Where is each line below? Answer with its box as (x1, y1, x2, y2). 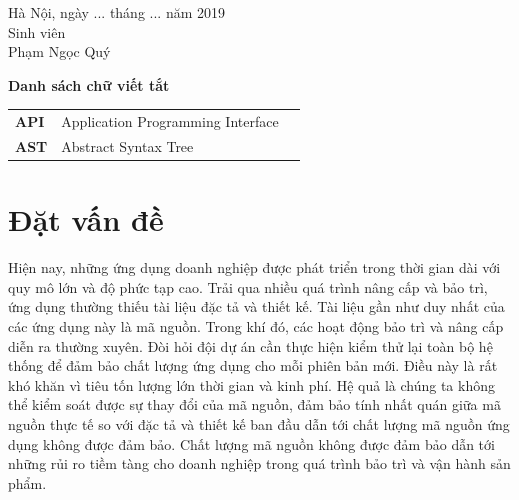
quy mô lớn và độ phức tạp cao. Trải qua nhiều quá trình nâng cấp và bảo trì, (8, 276, 488, 297)
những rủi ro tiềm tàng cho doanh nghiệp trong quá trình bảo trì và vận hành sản (8, 453, 511, 474)
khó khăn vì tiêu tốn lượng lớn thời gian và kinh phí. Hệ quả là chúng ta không (8, 374, 495, 395)
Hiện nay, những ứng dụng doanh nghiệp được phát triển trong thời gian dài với (8, 257, 501, 278)
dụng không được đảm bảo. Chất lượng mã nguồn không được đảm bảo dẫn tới (8, 433, 495, 454)
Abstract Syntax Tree (61, 135, 194, 156)
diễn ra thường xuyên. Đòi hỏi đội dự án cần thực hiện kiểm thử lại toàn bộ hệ (8, 335, 493, 356)
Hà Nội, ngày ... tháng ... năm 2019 (8, 2, 226, 22)
